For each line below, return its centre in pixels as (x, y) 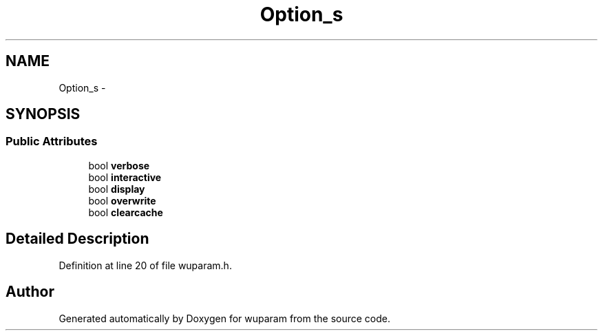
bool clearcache (126, 212)
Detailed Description (77, 239)
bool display (117, 189)
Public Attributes (52, 141)
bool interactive (125, 177)
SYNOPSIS (43, 114)
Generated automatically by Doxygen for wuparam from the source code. (225, 318)
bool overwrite (122, 200)
